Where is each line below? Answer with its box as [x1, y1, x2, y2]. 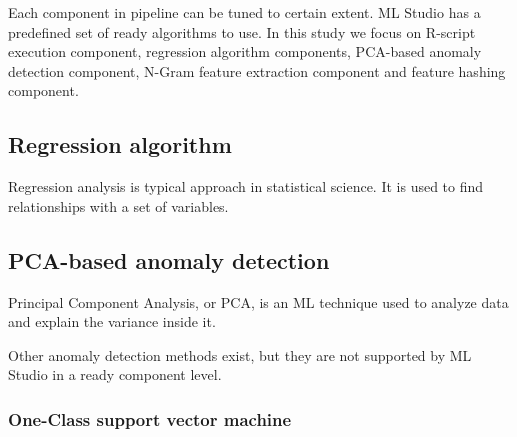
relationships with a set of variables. [8, 195, 229, 216]
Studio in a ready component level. [8, 364, 222, 385]
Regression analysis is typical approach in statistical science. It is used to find [8, 176, 484, 197]
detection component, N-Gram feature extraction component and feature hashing [8, 60, 506, 81]
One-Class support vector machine [8, 406, 292, 431]
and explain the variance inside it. [8, 311, 216, 332]
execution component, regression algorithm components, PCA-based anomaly [8, 41, 482, 62]
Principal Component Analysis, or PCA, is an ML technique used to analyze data [8, 291, 509, 312]
